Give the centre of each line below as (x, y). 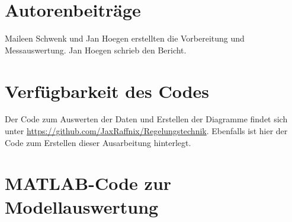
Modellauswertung (82, 206)
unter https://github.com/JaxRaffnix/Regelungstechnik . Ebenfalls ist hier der (146, 131)
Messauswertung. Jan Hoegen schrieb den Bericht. (96, 50)
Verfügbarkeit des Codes (107, 91)
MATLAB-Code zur (88, 183)
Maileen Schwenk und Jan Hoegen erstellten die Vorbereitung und (125, 38)
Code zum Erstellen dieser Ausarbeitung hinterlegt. (98, 142)
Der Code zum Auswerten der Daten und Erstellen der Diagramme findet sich (146, 119)
